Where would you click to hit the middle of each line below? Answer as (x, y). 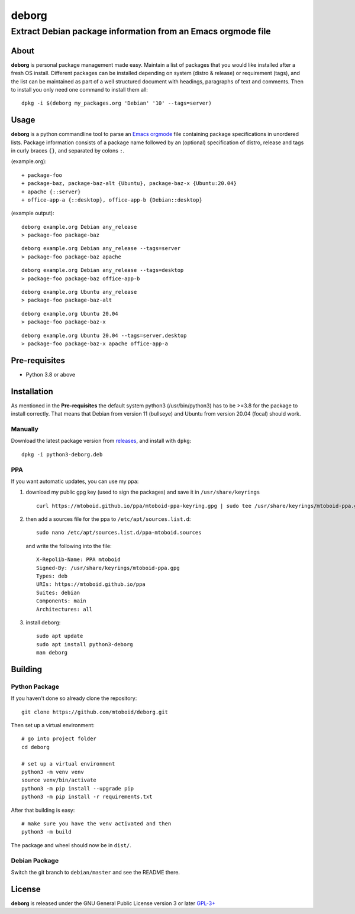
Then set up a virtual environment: (53, 725)
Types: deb (52, 576)
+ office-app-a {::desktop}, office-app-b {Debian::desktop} (112, 200)
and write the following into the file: (69, 546)
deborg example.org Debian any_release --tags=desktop (103, 270)
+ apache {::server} (51, 192)
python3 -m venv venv (53, 772)
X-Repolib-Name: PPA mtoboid (78, 560)
